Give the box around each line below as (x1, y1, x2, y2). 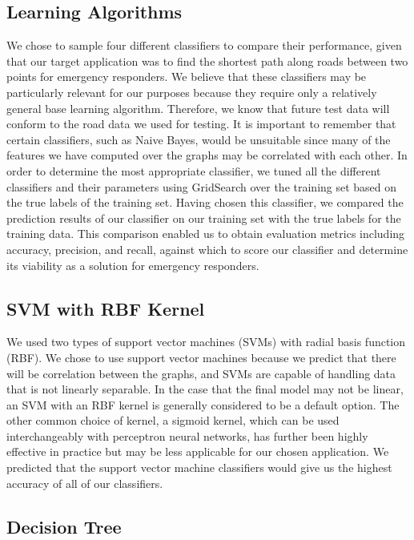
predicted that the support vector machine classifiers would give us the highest (6, 459, 392, 476)
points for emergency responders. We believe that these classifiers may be (6, 68, 367, 85)
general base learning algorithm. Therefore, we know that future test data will (6, 99, 390, 116)
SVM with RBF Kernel (6, 296, 205, 320)
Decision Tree (6, 514, 122, 538)
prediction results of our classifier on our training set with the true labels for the (6, 209, 401, 226)
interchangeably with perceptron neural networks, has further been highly (6, 427, 368, 444)
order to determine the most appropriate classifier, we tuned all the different (6, 162, 381, 179)
